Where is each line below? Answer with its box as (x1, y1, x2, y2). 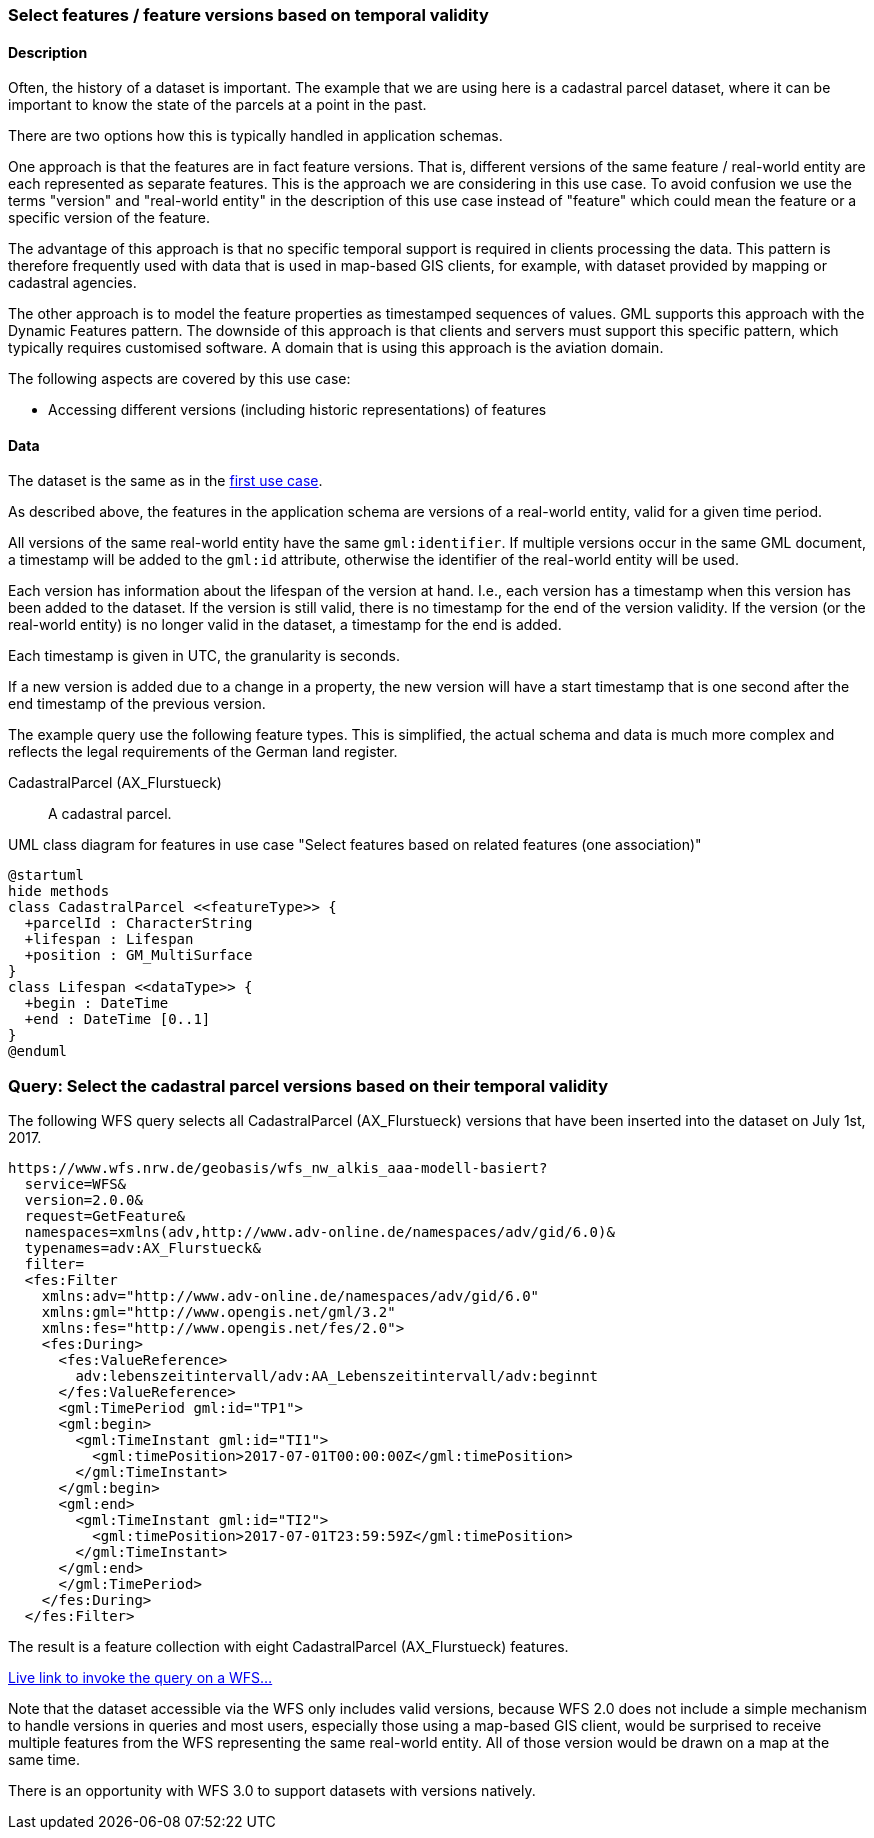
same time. (8, 1751, 81, 1769)
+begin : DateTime (24, 995, 169, 1012)
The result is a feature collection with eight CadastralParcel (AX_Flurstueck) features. (8, 1638, 569, 1656)
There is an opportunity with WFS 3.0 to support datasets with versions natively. (8, 1782, 536, 1800)
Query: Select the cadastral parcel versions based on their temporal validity (8, 1075, 609, 1096)
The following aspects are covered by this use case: (8, 370, 351, 388)
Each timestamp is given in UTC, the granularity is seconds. (8, 647, 400, 665)
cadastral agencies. (8, 274, 137, 292)
